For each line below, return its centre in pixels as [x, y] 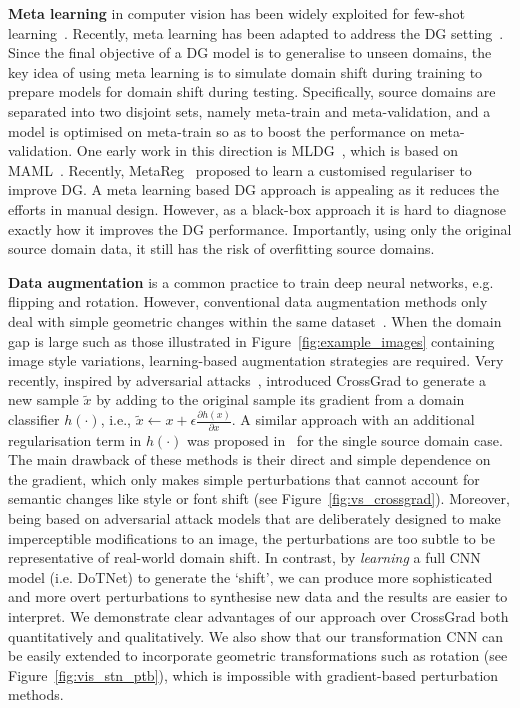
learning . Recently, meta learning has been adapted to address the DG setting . [256, 32]
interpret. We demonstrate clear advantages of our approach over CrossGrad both [258, 615]
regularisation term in [75, 439]
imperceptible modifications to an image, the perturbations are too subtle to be [251, 537]
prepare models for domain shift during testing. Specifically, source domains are [252, 91]
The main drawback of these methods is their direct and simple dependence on [249, 459]
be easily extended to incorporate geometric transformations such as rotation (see [258, 655]
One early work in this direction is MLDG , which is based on [267, 150]
